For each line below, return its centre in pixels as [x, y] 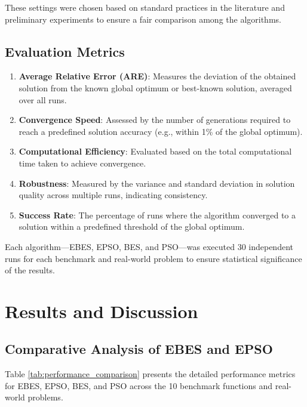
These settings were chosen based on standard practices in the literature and [145, 7]
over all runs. [43, 99]
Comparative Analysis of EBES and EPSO [139, 349]
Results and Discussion [102, 311]
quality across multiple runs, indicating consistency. [113, 195]
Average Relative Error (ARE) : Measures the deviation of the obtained [157, 76]
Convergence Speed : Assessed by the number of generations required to [155, 120]
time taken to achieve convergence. [82, 163]
